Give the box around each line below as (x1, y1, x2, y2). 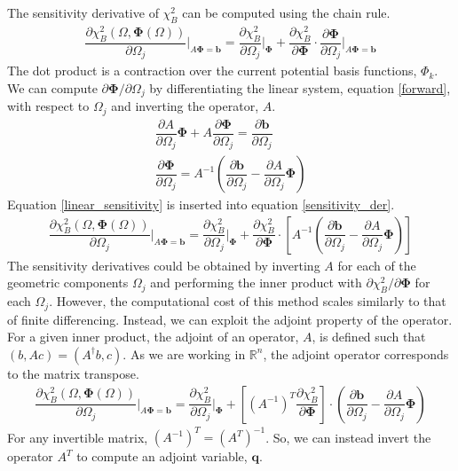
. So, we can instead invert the (265, 428, 431, 446)
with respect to (7, 97, 90, 115)
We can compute (7, 78, 98, 97)
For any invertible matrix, (7, 428, 148, 446)
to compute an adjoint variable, (76, 447, 248, 466)
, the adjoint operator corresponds (263, 344, 449, 363)
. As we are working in (122, 344, 246, 363)
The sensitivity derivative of (7, 4, 159, 21)
